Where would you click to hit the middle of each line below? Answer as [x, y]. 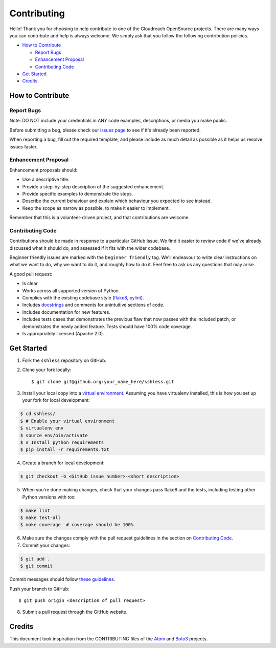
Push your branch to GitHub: [39, 589]
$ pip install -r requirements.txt [65, 450]
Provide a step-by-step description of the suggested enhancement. [93, 186]
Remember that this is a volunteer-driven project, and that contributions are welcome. [100, 218]
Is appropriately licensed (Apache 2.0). [63, 333]
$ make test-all [41, 518]
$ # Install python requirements [62, 442]
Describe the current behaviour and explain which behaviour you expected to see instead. [117, 201]
